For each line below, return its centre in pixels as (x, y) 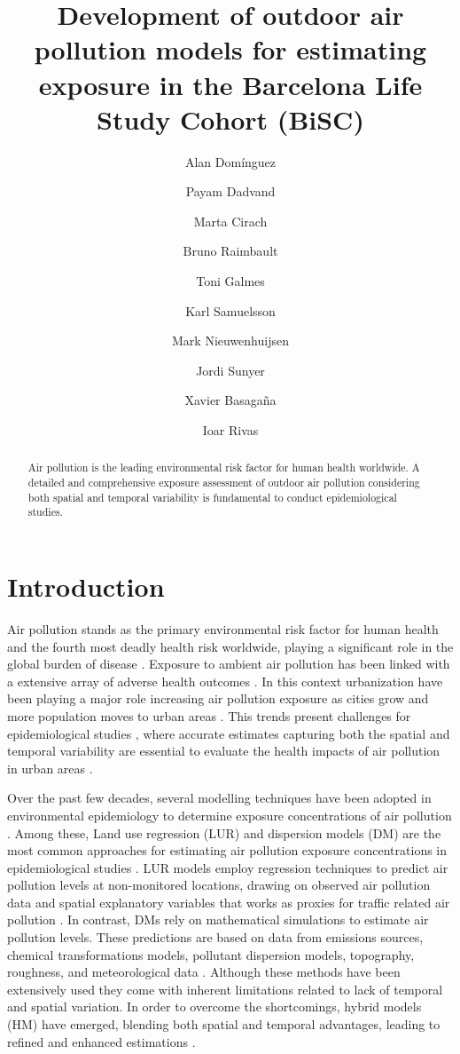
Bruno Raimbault (230, 251)
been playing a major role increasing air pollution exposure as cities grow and (218, 698)
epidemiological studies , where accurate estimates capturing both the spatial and (229, 733)
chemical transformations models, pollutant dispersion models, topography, (211, 954)
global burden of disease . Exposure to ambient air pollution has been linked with (229, 664)
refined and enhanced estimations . (101, 1041)
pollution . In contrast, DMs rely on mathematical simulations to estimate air (218, 919)
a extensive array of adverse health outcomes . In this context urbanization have (225, 681)
